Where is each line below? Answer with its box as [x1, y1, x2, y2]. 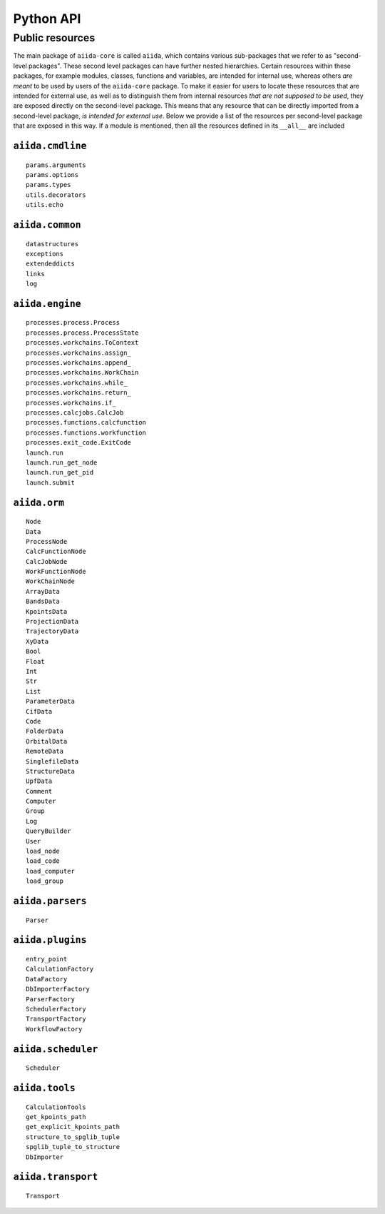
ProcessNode [26, 537, 68, 545]
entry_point [26, 955, 68, 963]
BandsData [26, 597, 60, 606]
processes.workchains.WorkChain [26, 368, 139, 377]
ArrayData [26, 587, 60, 595]
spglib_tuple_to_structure [26, 1143, 120, 1151]
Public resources [13, 31, 96, 44]
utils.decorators [26, 191, 86, 199]
